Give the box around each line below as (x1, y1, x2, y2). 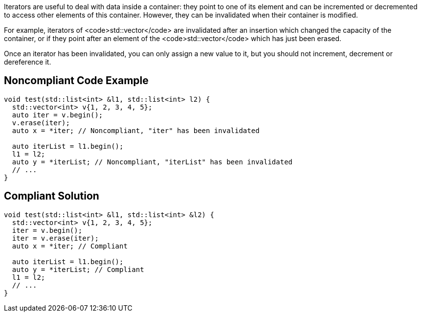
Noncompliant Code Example (4, 74, 149, 87)
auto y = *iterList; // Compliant (12, 265, 144, 273)
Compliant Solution (4, 190, 99, 203)
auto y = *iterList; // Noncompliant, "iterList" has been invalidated (12, 158, 293, 166)
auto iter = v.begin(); (12, 111, 103, 119)
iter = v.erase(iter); (12, 234, 99, 242)
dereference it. (4, 58, 51, 66)
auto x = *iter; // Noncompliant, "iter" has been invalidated (12, 126, 260, 135)
